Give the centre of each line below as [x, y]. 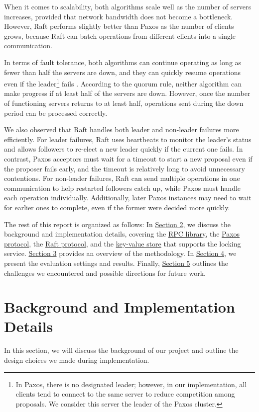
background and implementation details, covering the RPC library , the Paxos [122, 234]
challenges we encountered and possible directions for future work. [105, 273]
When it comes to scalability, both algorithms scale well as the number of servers [128, 6]
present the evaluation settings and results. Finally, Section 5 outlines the [116, 263]
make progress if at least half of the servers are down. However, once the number [127, 93]
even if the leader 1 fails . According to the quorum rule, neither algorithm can [123, 83]
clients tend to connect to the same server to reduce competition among [125, 394]
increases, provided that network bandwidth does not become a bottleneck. [119, 16]
